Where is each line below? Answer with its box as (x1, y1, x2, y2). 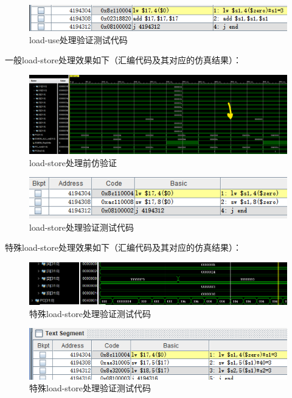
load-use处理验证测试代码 (29, 33, 128, 46)
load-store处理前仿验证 (29, 156, 117, 169)
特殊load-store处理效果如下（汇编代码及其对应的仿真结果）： (5, 241, 242, 254)
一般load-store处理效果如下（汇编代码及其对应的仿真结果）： (5, 54, 242, 66)
